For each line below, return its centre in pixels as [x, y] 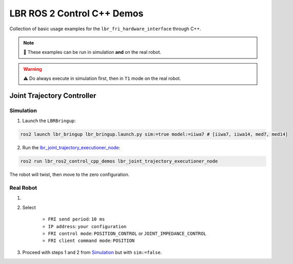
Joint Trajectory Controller [53, 96]
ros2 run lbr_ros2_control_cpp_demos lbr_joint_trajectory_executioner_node [119, 161]
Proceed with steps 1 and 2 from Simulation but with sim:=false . [92, 252]
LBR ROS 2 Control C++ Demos [76, 13]
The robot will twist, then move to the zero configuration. [70, 175]
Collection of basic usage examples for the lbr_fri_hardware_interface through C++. [105, 29]
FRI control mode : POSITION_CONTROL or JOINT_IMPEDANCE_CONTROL [127, 233]
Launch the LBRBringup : [49, 121]
